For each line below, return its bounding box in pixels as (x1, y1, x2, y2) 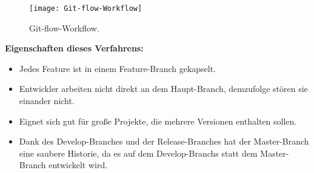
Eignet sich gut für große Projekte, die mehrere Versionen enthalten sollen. (19, 114, 297, 127)
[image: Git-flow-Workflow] (29, 4, 142, 13)
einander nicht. (19, 94, 75, 107)
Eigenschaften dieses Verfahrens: (5, 42, 144, 54)
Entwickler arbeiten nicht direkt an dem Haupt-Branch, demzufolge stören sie (19, 82, 308, 95)
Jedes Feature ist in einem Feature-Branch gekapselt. (19, 62, 216, 74)
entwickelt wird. (48, 158, 108, 171)
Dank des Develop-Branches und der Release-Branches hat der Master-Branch (19, 135, 309, 148)
